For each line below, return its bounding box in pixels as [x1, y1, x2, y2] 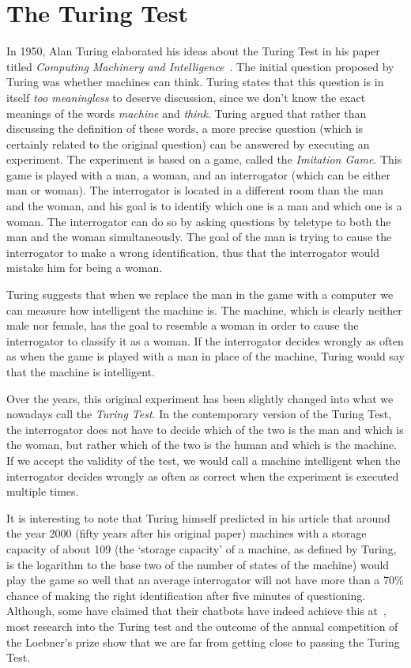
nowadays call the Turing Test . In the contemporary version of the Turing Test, [6, 406, 392, 422]
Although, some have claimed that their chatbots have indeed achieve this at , [6, 602, 386, 619]
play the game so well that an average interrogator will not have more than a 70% [6, 572, 404, 588]
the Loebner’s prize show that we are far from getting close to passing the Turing [6, 633, 400, 650]
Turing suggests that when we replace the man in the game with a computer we [6, 286, 394, 303]
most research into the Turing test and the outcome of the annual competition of [6, 617, 398, 634]
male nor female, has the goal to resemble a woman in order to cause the [6, 317, 359, 334]
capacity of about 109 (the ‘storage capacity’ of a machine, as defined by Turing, [6, 540, 397, 557]
